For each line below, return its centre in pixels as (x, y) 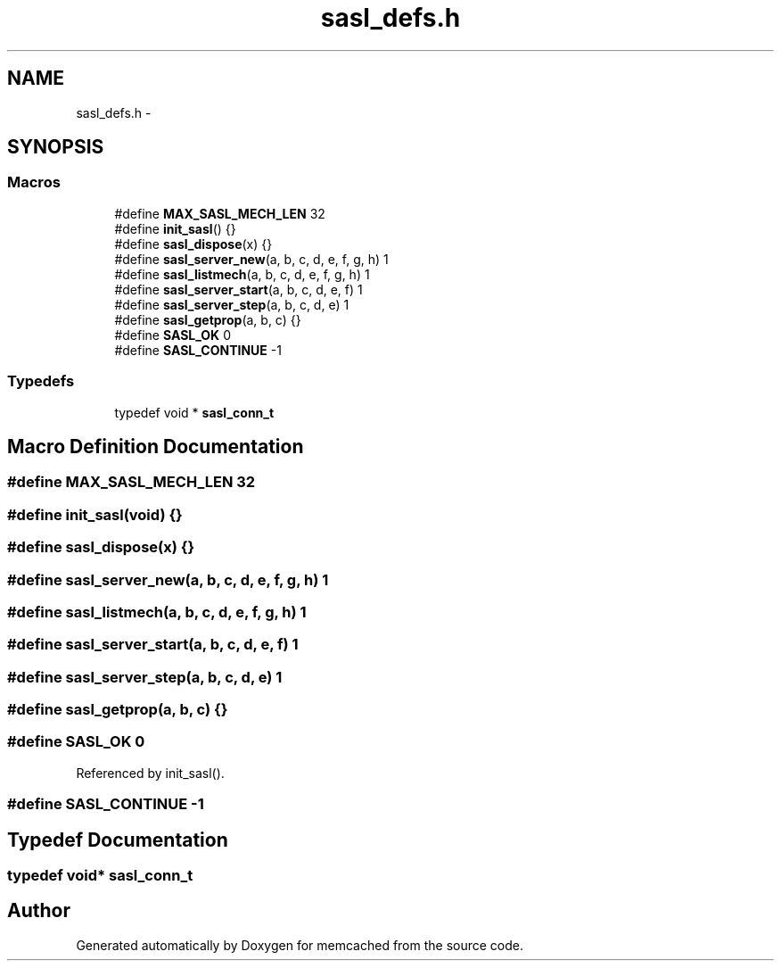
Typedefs (41, 381)
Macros (34, 182)
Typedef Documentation (118, 840)
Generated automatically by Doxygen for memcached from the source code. (300, 945)
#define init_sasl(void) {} (95, 514)
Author (39, 911)
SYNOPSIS (56, 147)
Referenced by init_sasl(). (150, 773)
